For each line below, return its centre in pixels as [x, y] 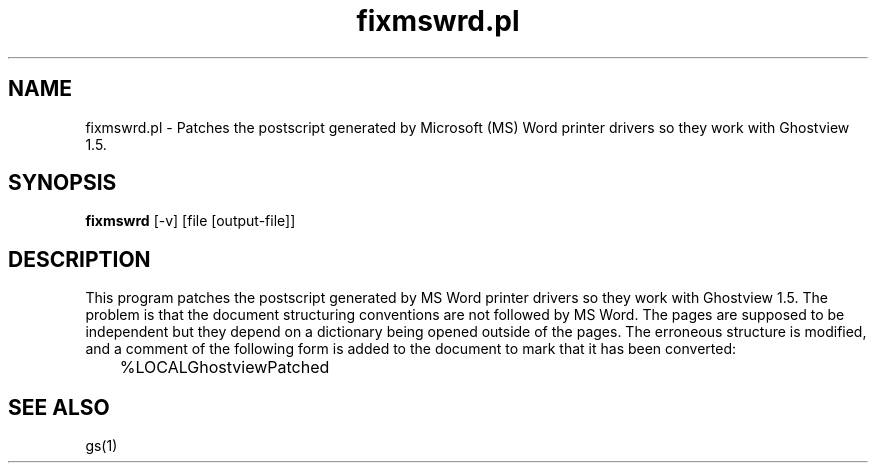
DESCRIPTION [79, 259]
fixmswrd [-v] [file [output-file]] [190, 221]
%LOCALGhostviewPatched [224, 367]
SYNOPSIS [62, 183]
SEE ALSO [59, 407]
